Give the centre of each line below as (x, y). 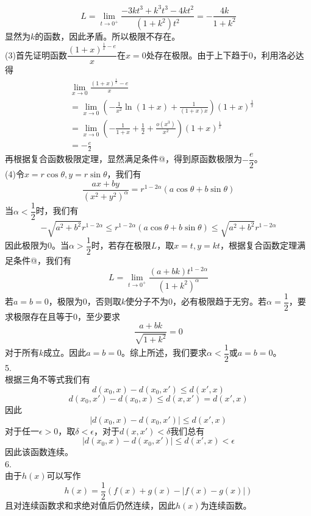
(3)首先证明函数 (36, 55)
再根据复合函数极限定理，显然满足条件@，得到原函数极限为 (123, 159)
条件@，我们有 (42, 260)
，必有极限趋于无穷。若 (220, 301)
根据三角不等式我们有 (48, 379)
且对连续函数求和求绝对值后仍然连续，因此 (90, 505)
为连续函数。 (226, 505)
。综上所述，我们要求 (164, 352)
